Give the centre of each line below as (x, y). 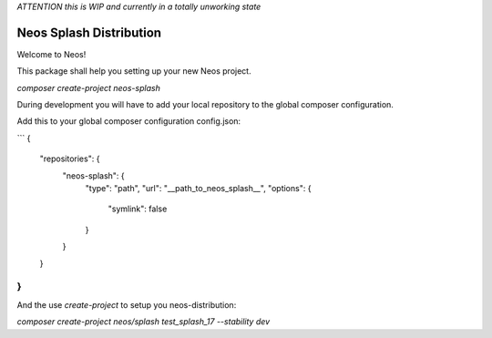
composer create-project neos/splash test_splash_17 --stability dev (143, 322)
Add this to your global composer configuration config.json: (129, 121)
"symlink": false (138, 209)
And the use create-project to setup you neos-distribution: (127, 304)
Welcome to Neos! (51, 54)
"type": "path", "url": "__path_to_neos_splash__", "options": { (198, 189)
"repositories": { (70, 159)
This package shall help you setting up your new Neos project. (134, 71)
